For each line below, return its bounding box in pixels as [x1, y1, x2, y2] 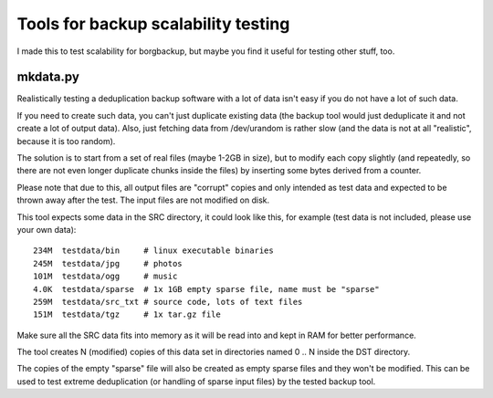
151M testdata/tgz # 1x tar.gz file [33, 309, 221, 319]
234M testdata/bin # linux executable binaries [33, 246, 274, 256]
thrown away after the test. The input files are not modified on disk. [16, 194, 269, 205]
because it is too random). [16, 135, 116, 146]
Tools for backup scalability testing [16, 14, 290, 34]
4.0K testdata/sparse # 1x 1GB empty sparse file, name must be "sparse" [33, 284, 380, 294]
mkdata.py [16, 69, 79, 85]
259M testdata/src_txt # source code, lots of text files [33, 297, 303, 307]
